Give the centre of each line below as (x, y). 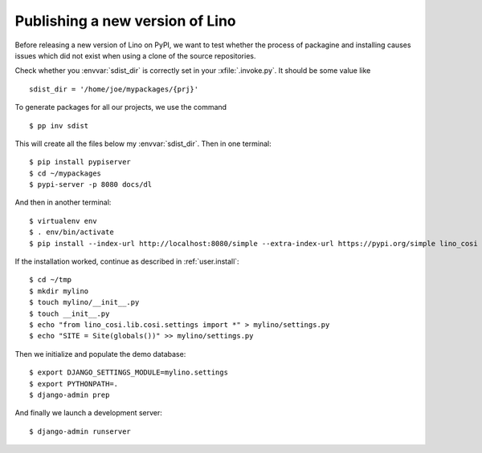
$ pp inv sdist (59, 125)
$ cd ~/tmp (51, 280)
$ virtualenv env (63, 221)
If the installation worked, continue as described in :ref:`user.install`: (127, 261)
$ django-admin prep (69, 394)
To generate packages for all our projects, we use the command (121, 107)
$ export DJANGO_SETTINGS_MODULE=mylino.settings (129, 372)
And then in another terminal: (63, 202)
